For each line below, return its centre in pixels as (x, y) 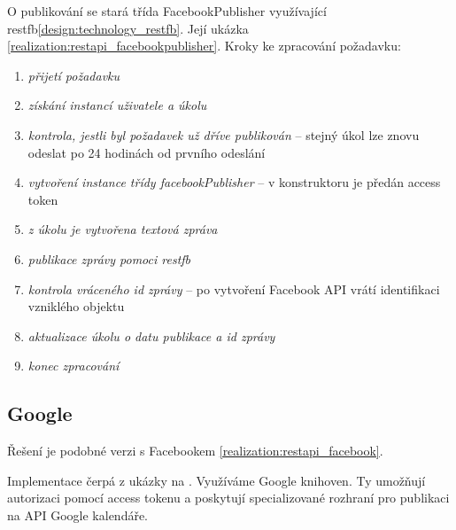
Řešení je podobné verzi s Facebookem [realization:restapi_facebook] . (195, 451)
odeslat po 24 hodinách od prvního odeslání (147, 152)
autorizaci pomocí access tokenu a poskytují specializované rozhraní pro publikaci (228, 498)
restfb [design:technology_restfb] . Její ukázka (128, 28)
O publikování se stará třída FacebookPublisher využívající (167, 11)
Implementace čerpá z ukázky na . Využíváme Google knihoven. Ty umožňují (216, 480)
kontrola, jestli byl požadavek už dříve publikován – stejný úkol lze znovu (224, 134)
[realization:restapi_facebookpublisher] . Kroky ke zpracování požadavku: (204, 46)
